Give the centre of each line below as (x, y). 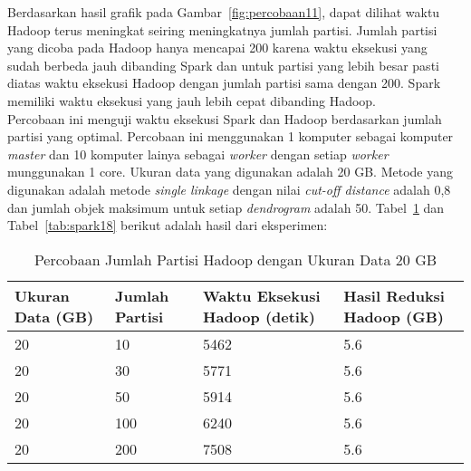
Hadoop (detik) (259, 316)
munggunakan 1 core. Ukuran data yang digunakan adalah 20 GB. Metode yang (230, 172)
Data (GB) (54, 316)
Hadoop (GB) (394, 316)
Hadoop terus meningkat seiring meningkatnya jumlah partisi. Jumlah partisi (222, 29)
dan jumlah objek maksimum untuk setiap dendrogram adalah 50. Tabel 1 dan (226, 207)
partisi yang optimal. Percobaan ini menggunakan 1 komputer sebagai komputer (231, 136)
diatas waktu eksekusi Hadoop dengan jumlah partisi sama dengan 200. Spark (224, 83)
